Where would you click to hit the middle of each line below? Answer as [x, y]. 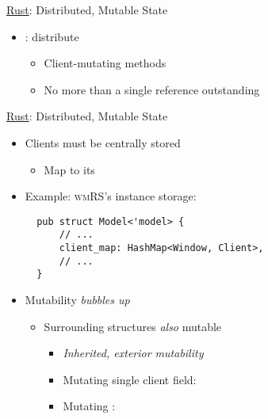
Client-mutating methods [105, 63]
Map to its [69, 169]
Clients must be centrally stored [103, 142]
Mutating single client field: [130, 379]
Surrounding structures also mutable [133, 326]
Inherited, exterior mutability [133, 353]
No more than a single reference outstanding [152, 89]
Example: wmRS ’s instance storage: [111, 196]
